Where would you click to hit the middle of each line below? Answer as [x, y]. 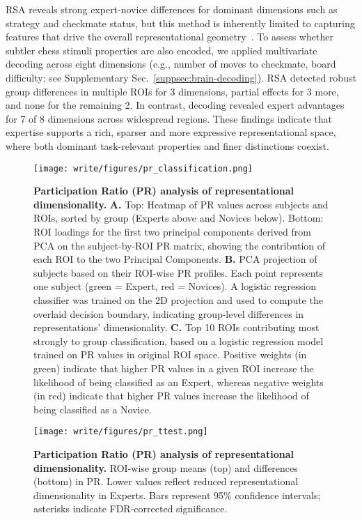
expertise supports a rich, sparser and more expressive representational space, [171, 132]
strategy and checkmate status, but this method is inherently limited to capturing [180, 23]
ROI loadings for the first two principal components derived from [172, 231]
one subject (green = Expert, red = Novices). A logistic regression [175, 286]
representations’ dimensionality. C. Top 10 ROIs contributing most [176, 327]
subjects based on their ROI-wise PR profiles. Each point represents [179, 272]
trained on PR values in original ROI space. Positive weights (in [170, 354]
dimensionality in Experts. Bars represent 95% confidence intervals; [177, 495]
